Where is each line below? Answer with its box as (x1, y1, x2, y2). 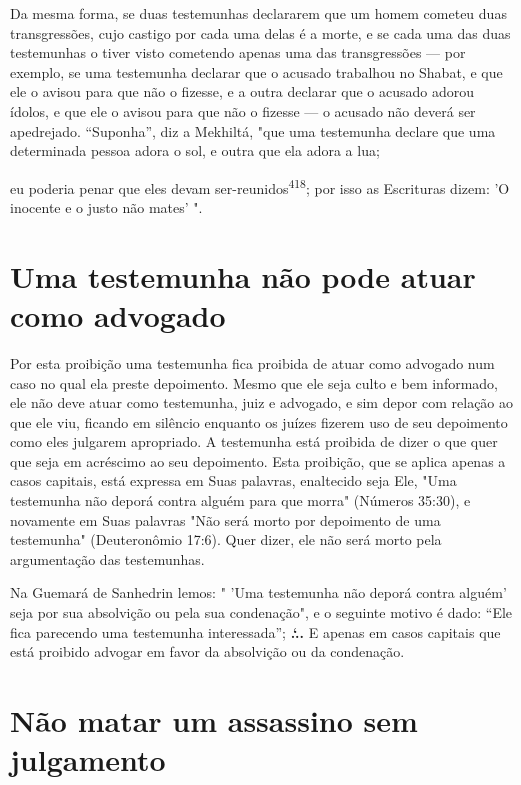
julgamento (10, 739, 166, 780)
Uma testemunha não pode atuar (10, 255, 476, 296)
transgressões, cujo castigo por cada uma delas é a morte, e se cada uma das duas (10, 22, 511, 43)
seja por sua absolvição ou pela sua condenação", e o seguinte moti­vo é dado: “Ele (10, 602, 513, 623)
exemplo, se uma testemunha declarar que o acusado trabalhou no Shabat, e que (10, 61, 503, 82)
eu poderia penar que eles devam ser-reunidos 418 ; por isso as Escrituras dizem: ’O (10, 174, 510, 198)
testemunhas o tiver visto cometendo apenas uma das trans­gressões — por (10, 42, 466, 63)
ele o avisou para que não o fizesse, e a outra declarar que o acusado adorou (10, 81, 475, 102)
